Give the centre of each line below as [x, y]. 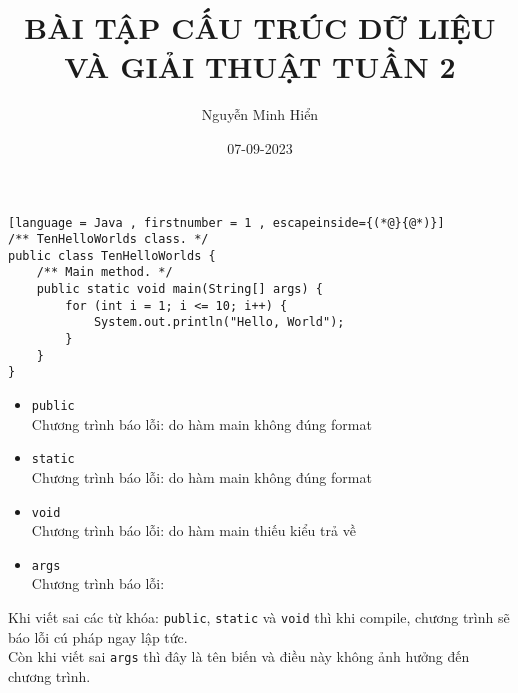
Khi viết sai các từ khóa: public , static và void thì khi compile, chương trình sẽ [259, 617]
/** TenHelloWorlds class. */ [108, 239]
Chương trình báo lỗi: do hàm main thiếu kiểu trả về [193, 530]
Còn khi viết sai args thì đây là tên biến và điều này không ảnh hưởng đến [239, 656]
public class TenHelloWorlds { [112, 255]
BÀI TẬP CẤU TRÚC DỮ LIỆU [260, 27]
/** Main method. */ [104, 272]
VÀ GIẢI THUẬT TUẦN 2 [260, 66]
